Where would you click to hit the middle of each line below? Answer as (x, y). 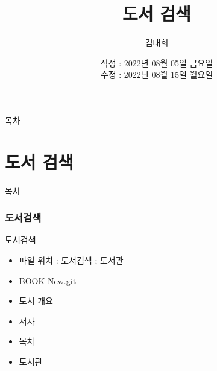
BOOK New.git (48, 280)
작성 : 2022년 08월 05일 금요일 (157, 62)
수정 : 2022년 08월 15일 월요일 (157, 75)
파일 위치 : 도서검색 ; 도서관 (71, 260)
